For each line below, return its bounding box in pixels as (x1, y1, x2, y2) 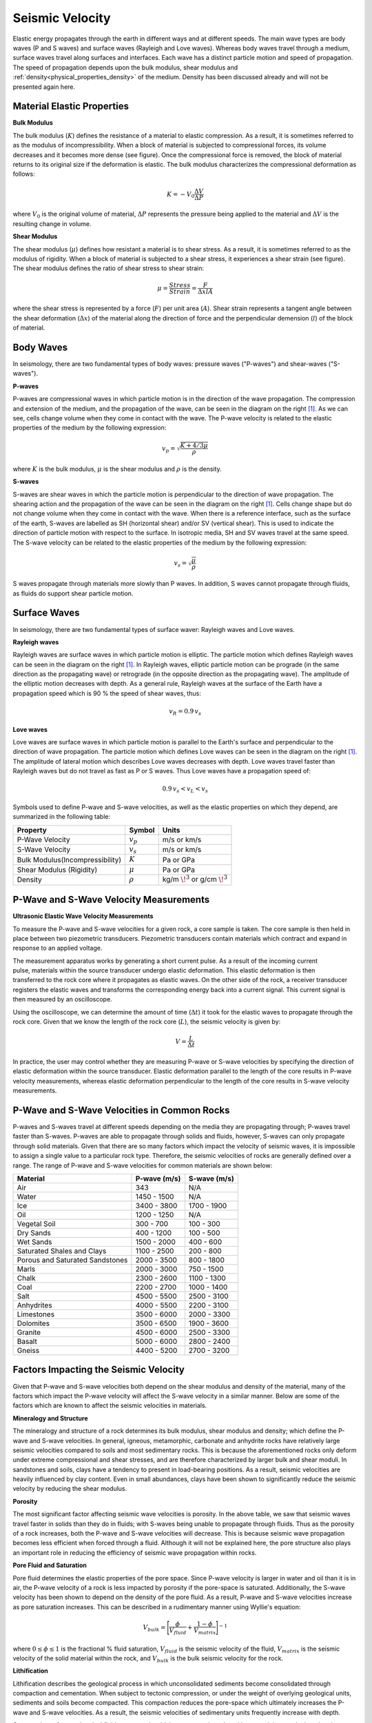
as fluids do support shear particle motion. (12, 589, 134, 598)
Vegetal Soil (17, 1219, 56, 1229)
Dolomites (17, 1318, 50, 1328)
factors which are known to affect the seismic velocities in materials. (12, 1401, 207, 1409)
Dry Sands (17, 1228, 51, 1238)
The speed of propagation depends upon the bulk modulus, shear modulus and (12, 63, 238, 72)
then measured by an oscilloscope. (12, 995, 113, 1003)
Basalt (17, 1337, 37, 1347)
